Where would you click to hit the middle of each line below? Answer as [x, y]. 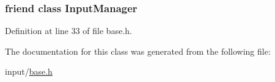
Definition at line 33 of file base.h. [68, 31]
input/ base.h [29, 71]
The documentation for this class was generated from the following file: [138, 51]
